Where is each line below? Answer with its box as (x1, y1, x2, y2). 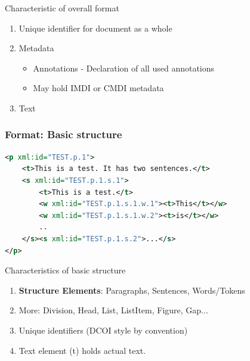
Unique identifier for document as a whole (18, 21, 172, 34)
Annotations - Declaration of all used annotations (33, 61, 215, 74)
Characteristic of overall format (5, 2, 119, 14)
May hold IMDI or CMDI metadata (33, 82, 164, 94)
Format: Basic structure (5, 127, 122, 142)
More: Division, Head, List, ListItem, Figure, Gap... (18, 304, 208, 316)
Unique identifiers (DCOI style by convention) (18, 323, 188, 336)
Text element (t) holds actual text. (18, 344, 146, 356)
